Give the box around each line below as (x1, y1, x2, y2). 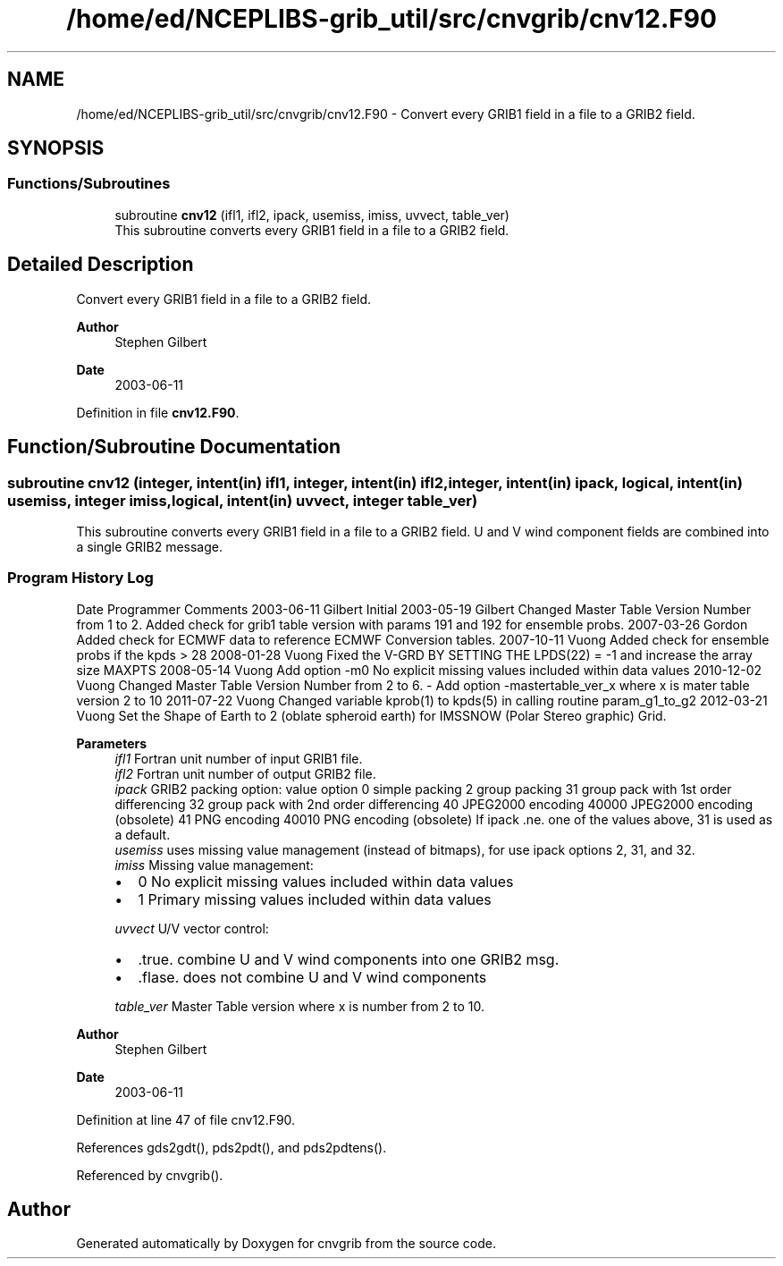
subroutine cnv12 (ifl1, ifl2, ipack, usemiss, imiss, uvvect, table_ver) (114, 207, 509, 223)
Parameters (76, 735, 147, 751)
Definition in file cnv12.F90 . (76, 404, 240, 420)
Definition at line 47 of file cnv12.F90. (76, 1111, 296, 1127)
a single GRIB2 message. (76, 538, 223, 554)
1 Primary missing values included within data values (138, 890, 492, 908)
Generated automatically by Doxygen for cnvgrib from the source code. (76, 1236, 496, 1252)
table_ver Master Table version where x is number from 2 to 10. (114, 998, 485, 1014)
